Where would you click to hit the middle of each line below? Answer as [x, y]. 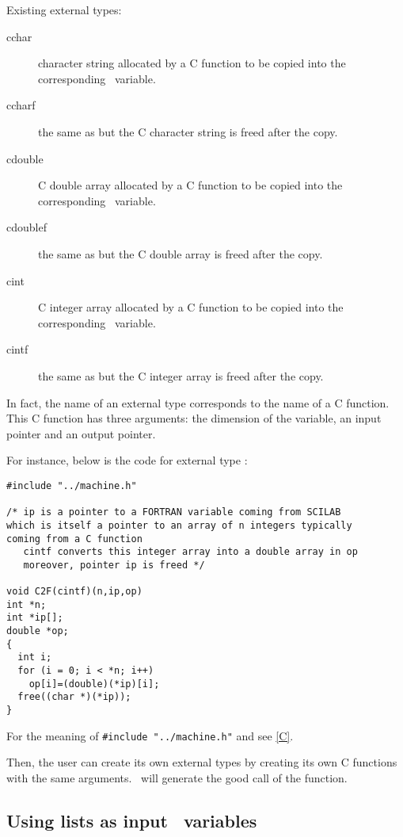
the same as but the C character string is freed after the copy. [188, 131]
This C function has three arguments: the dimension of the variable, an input [194, 418]
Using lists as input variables [132, 820]
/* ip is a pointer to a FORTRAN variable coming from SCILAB [174, 512]
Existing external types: [64, 10]
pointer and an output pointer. [81, 433]
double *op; [38, 631]
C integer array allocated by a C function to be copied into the [191, 307]
